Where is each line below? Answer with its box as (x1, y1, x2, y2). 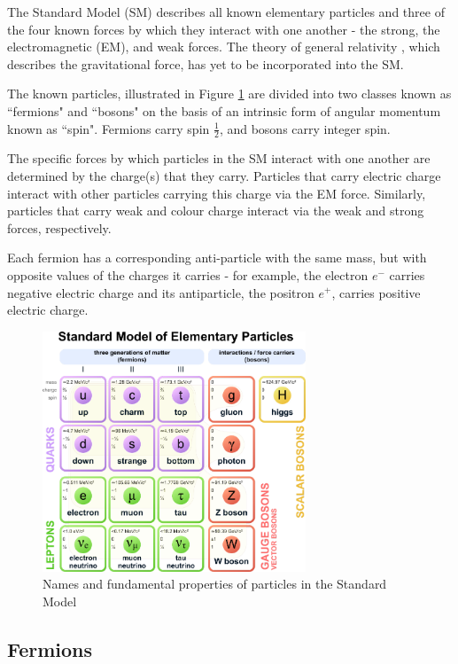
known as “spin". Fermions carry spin (7, 119, 210, 137)
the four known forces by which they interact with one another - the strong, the (7, 20, 440, 38)
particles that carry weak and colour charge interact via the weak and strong (7, 201, 424, 220)
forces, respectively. (7, 218, 112, 237)
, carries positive (331, 283, 421, 301)
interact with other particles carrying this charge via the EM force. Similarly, (7, 184, 426, 202)
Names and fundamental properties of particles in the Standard (43, 574, 387, 593)
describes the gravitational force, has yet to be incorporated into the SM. (7, 54, 404, 73)
